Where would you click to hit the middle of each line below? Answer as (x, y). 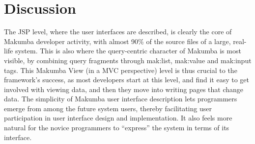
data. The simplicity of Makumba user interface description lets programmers (121, 99)
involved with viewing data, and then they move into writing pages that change (124, 89)
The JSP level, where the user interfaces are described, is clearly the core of (118, 32)
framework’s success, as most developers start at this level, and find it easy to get (127, 80)
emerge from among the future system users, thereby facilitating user (108, 108)
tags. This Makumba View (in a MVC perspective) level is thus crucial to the (121, 70)
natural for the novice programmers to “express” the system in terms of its (117, 128)
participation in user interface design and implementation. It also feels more (118, 118)
